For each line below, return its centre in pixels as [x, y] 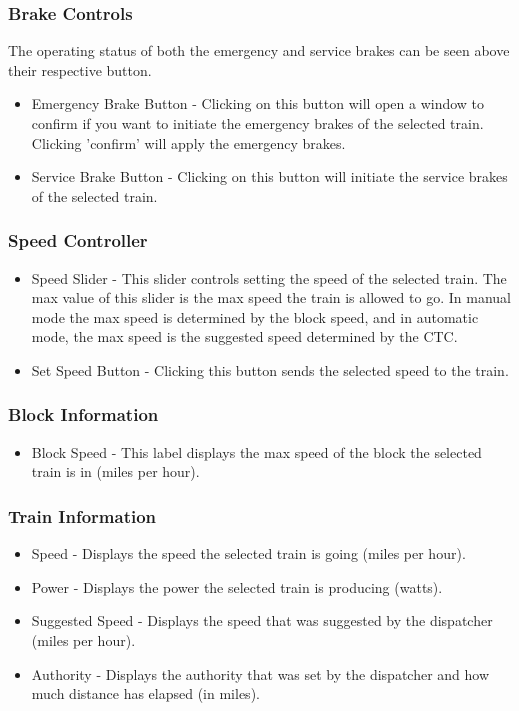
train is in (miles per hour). [115, 471]
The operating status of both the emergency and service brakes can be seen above [259, 50]
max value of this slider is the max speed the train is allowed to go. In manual [271, 297]
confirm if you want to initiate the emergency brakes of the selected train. [257, 123]
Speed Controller [78, 240]
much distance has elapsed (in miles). [145, 693]
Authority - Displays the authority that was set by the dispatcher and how [260, 673]
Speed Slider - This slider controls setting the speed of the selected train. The [269, 277]
